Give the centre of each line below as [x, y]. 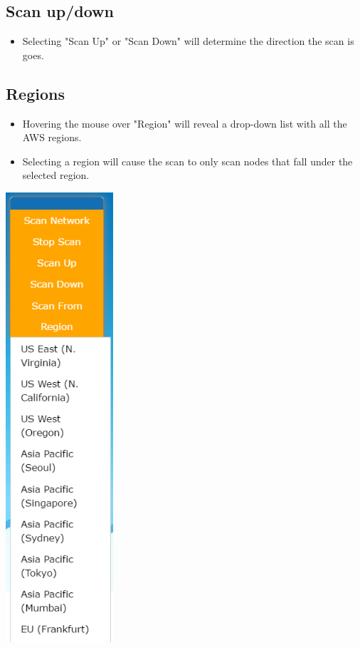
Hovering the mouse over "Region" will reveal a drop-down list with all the [185, 123]
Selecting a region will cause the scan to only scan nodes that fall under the [187, 161]
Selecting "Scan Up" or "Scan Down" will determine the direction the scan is [188, 41]
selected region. [56, 175]
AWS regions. [52, 137]
